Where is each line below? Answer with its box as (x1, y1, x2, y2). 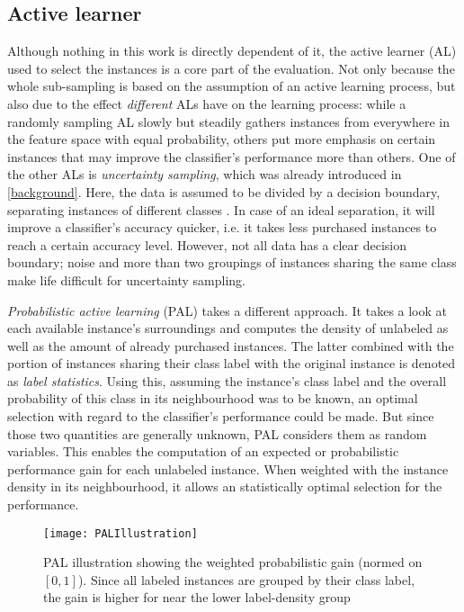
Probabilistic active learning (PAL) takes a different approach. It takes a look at (7, 301, 448, 319)
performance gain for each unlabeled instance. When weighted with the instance (7, 459, 449, 478)
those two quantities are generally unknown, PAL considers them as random (7, 424, 427, 443)
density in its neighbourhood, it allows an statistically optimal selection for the (7, 477, 442, 496)
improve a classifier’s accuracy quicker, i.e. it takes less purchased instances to (7, 218, 437, 237)
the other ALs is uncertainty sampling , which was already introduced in (7, 165, 402, 184)
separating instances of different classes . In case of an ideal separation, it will (7, 200, 435, 219)
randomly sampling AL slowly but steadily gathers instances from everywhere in (7, 112, 451, 130)
